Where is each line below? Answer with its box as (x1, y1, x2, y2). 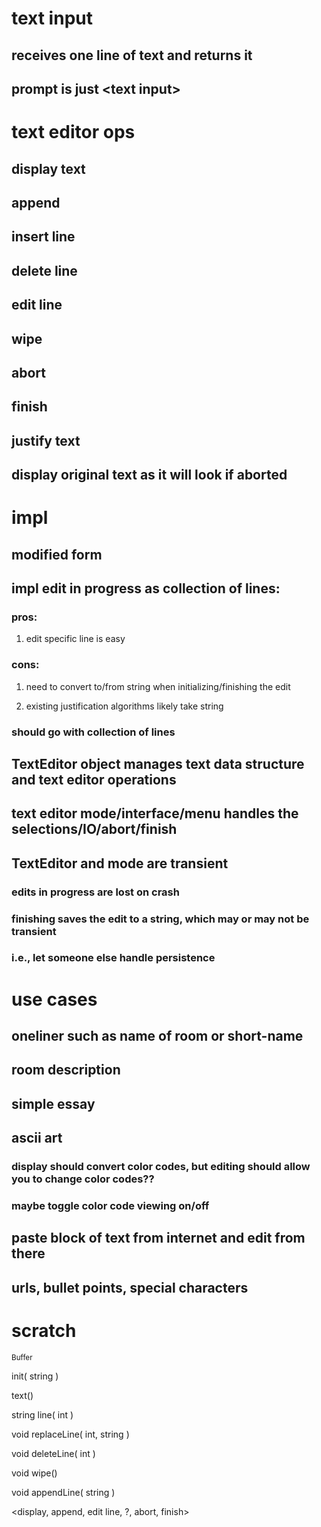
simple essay (11, 1095, 96, 1112)
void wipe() (11, 1467, 58, 1479)
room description (11, 1062, 121, 1079)
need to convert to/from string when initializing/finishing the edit (25, 680, 291, 692)
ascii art (11, 1130, 63, 1147)
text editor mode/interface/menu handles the (11, 805, 299, 822)
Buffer (11, 1352, 33, 1362)
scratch (11, 1320, 77, 1342)
